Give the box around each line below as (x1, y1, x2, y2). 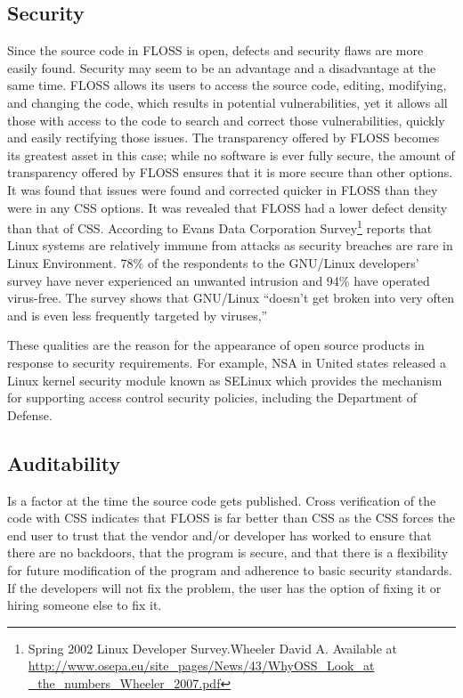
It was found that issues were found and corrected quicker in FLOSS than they (7, 180, 438, 199)
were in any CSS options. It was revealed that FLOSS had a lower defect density (7, 198, 448, 216)
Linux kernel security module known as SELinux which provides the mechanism (7, 370, 443, 389)
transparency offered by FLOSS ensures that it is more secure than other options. (7, 163, 453, 182)
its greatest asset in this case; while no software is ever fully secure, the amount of (7, 145, 455, 164)
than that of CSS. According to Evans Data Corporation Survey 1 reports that (7, 216, 433, 237)
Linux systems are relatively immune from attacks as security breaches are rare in (7, 236, 453, 255)
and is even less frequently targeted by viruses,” (7, 305, 268, 324)
